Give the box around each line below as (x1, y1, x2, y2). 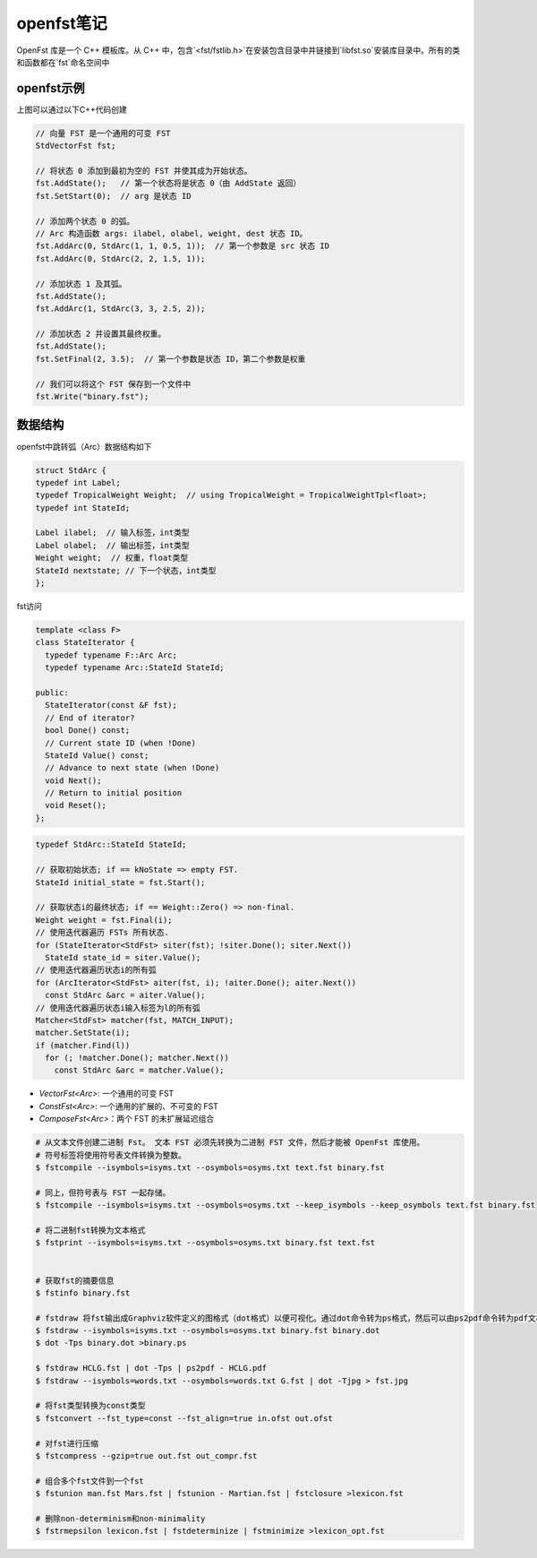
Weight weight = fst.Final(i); (35, 915, 174, 925)
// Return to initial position (45, 788, 183, 798)
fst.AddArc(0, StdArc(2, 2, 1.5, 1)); (35, 254, 206, 263)
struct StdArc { (35, 465, 107, 475)
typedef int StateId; (35, 503, 131, 512)
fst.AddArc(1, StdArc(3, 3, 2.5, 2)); (35, 304, 206, 314)
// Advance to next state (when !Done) (45, 762, 220, 773)
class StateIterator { (35, 637, 135, 648)
